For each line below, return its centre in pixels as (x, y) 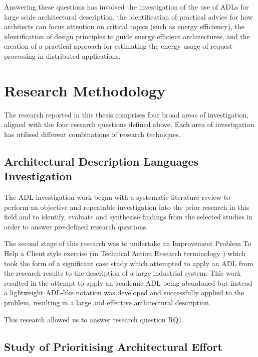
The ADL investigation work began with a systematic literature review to (117, 197)
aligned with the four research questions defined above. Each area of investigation (129, 124)
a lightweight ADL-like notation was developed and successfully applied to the (124, 292)
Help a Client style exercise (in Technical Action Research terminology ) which (125, 253)
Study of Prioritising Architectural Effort (113, 346)
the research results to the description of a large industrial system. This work (122, 273)
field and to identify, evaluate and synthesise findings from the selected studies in (128, 217)
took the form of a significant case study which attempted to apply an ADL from (129, 263)
